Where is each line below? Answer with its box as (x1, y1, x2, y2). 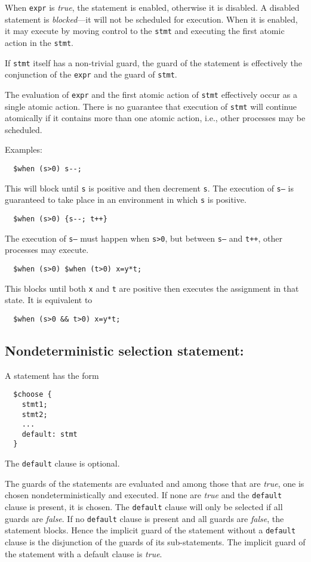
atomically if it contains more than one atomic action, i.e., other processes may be (5, 112, 306, 124)
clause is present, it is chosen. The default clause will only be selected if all (5, 501, 283, 513)
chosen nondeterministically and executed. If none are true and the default (5, 489, 282, 501)
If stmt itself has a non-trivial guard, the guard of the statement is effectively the (5, 56, 303, 69)
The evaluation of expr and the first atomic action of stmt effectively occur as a (5, 88, 297, 100)
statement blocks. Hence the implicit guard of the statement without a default (5, 524, 296, 536)
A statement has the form (5, 369, 99, 381)
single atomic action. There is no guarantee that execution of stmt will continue (5, 100, 297, 112)
